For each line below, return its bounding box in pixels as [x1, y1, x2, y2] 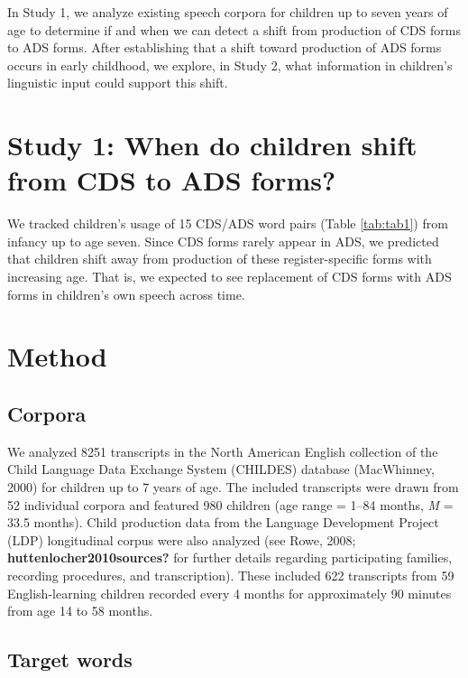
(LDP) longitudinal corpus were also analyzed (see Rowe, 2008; [7, 530, 356, 549]
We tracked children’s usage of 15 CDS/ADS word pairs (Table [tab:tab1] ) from [7, 214, 448, 233]
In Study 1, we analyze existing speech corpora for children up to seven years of [7, 3, 448, 21]
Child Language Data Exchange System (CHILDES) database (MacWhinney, [7, 460, 435, 478]
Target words [7, 645, 133, 673]
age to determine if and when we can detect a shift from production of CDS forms [7, 20, 461, 39]
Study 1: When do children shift [7, 126, 418, 163]
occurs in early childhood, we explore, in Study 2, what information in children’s [7, 55, 453, 74]
